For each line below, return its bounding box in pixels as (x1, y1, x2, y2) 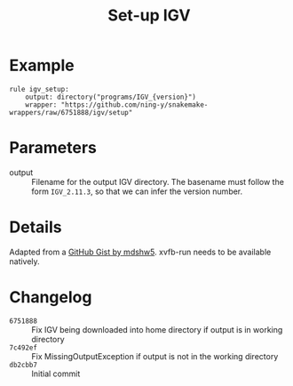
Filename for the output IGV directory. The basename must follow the (31, 176, 284, 187)
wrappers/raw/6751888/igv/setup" (9, 108, 133, 117)
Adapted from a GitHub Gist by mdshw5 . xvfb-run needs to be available (9, 246, 272, 257)
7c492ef (9, 343, 38, 352)
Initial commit (31, 368, 81, 379)
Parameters (9, 138, 98, 158)
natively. (9, 255, 40, 267)
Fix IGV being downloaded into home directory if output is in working (31, 324, 283, 334)
